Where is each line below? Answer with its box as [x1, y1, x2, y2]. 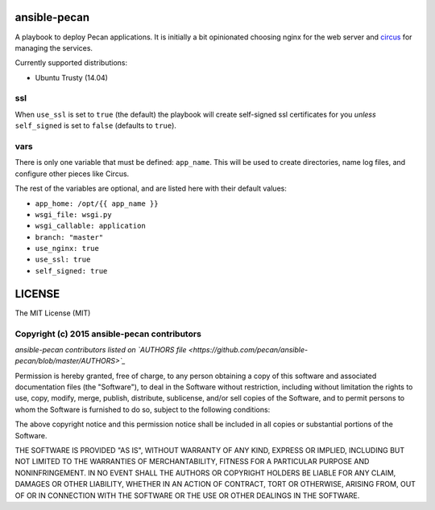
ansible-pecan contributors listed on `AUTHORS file [14, 344, 187, 354]
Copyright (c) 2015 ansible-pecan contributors [14, 328, 201, 339]
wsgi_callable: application [35, 221, 147, 231]
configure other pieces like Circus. [14, 169, 130, 179]
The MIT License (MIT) [14, 308, 91, 318]
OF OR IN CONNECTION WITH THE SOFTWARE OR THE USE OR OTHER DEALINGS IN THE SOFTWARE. [14, 491, 360, 500]
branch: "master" [35, 232, 104, 241]
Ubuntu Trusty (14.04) [35, 72, 109, 82]
